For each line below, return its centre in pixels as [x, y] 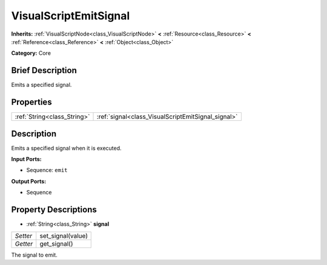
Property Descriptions [54, 210]
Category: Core [31, 53]
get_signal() [56, 243]
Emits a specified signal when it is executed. [66, 148]
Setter [24, 235]
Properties [31, 102]
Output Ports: [29, 181]
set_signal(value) [64, 235]
